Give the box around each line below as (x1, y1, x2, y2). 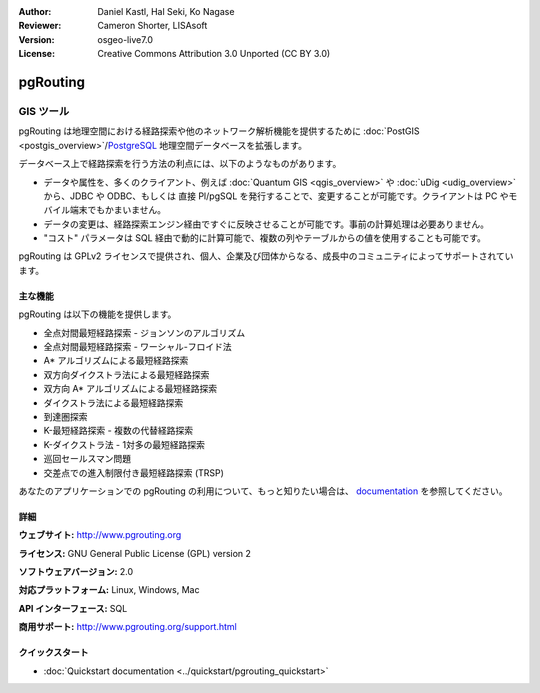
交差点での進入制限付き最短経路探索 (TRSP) (43, 466, 225, 479)
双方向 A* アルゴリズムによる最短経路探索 (43, 383, 218, 395)
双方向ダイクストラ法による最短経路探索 (43, 368, 210, 380)
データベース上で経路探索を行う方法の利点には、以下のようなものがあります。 (18, 158, 342, 170)
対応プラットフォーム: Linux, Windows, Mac (18, 584, 200, 596)
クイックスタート (18, 646, 89, 659)
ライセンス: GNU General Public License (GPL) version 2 (18, 547, 252, 559)
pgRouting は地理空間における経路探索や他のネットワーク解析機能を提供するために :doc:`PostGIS (18, 125, 420, 137)
